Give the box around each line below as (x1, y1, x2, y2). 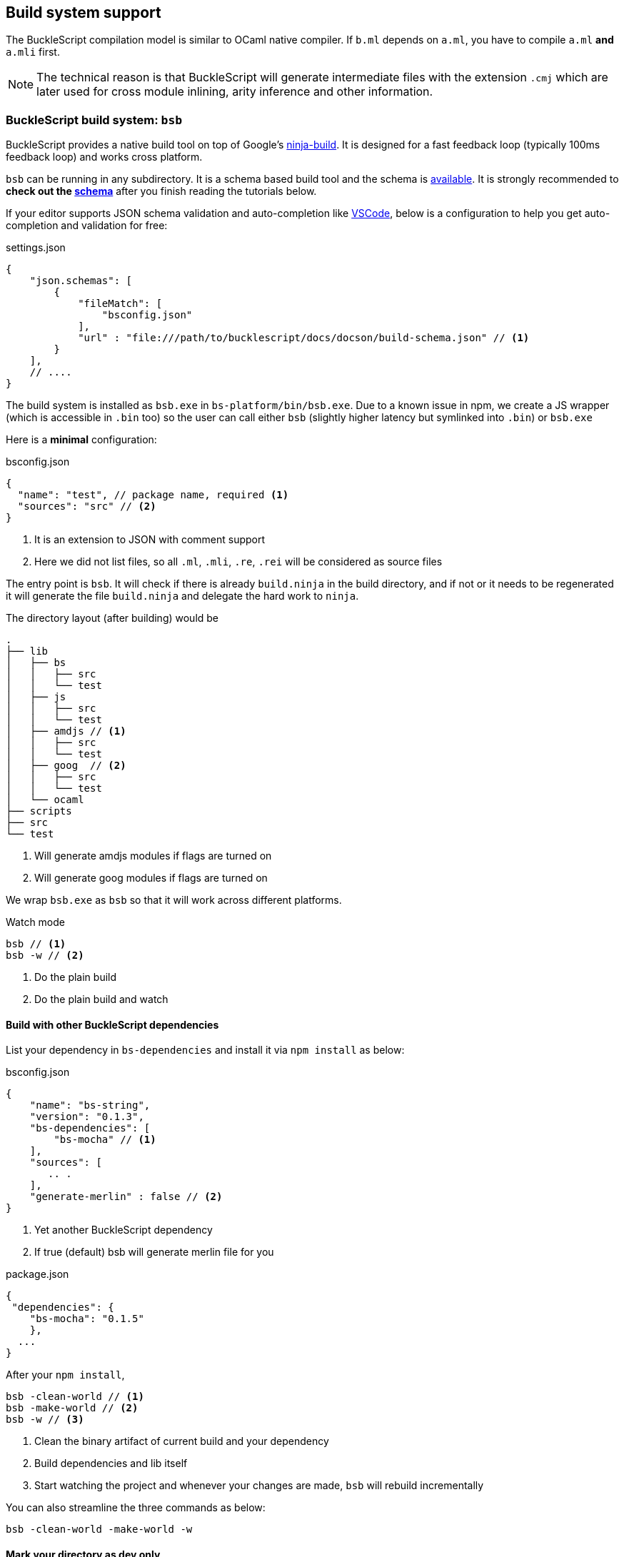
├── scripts (6, 805, 72, 817)
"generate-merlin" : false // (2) (29, 1191, 223, 1203)
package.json (6, 1268, 69, 1281)
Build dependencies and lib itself (34, 1457, 188, 1470)
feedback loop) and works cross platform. (6, 151, 203, 163)
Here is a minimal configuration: (6, 433, 157, 446)
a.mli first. (6, 46, 60, 59)
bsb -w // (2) (6, 949, 84, 962)
